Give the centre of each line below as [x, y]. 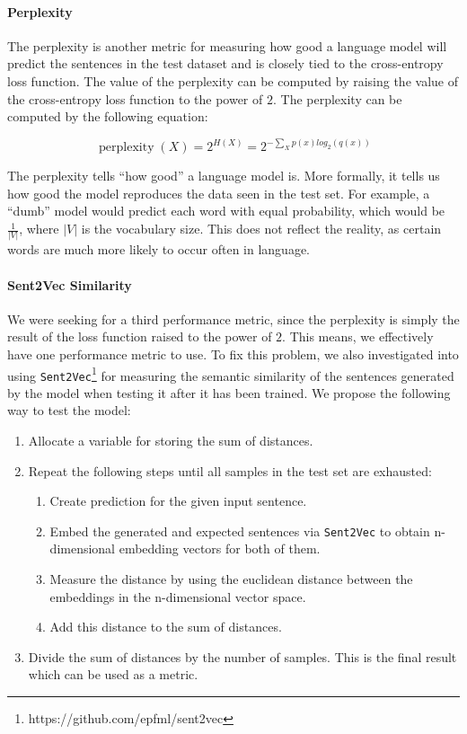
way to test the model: [69, 410]
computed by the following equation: [108, 116]
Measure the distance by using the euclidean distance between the [231, 579]
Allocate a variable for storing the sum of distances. [171, 441]
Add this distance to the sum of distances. [166, 627]
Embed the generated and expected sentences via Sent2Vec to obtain [240, 531]
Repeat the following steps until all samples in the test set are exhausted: [230, 470]
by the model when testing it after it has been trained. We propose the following [229, 392]
